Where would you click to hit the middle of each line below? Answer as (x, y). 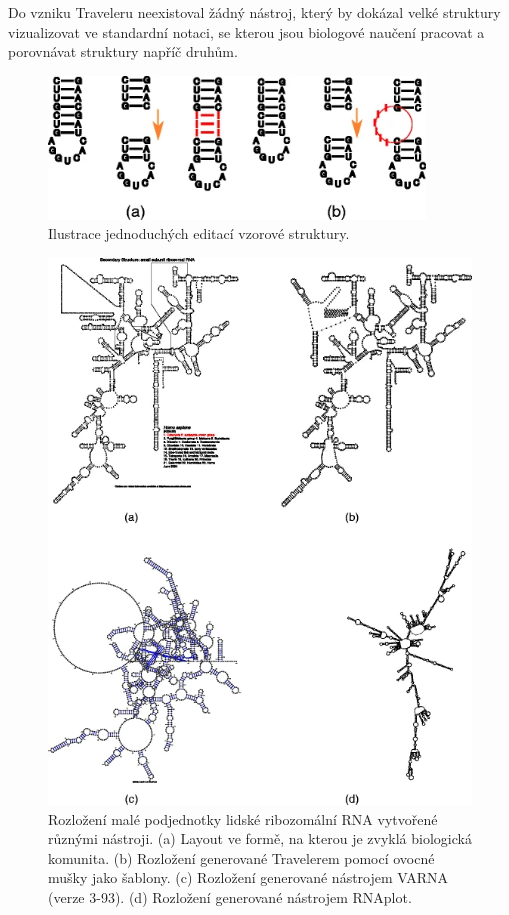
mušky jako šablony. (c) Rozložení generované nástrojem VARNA (248, 877)
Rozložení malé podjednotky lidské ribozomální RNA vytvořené (243, 818)
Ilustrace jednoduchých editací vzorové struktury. (199, 233)
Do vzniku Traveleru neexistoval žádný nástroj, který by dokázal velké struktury (254, 12)
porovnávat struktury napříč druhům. (123, 51)
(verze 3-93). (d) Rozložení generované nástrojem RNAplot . (230, 896)
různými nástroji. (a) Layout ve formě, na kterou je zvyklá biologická (260, 838)
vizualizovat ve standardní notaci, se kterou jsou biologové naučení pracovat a (246, 31)
